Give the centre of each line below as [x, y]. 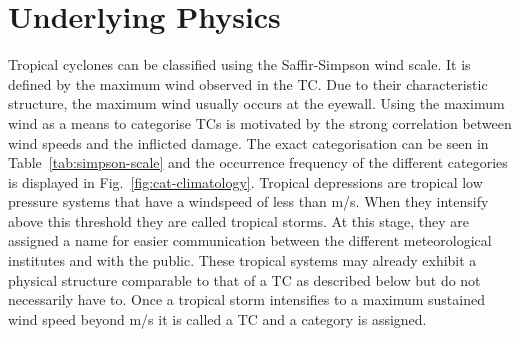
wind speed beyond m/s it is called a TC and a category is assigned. [217, 318]
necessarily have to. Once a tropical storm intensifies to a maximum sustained [246, 299]
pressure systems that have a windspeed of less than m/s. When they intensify [248, 201]
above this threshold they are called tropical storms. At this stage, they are [239, 220]
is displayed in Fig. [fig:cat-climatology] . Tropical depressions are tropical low [245, 181]
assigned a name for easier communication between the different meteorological [250, 240]
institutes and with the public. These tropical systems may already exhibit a [242, 260]
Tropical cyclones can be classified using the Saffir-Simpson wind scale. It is [239, 64]
